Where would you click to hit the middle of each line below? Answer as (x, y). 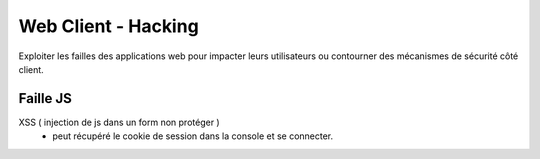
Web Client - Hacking (108, 26)
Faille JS (45, 98)
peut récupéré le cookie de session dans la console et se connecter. (193, 136)
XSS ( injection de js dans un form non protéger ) (119, 122)
